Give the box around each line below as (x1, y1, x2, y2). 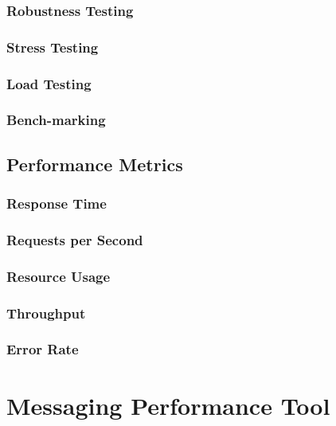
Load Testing (6, 73, 92, 93)
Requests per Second (6, 229, 143, 249)
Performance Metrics (6, 151, 183, 176)
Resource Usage (6, 266, 111, 286)
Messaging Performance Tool (6, 389, 330, 421)
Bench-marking (6, 110, 106, 130)
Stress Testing (6, 37, 99, 57)
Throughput (6, 303, 86, 322)
